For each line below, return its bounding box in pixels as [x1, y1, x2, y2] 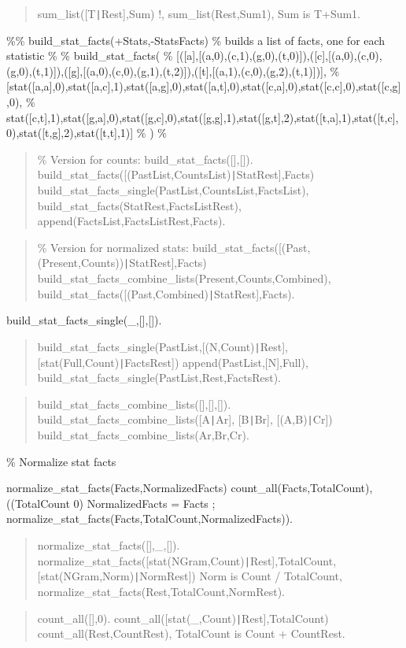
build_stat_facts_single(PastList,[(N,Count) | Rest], [37, 338, 289, 354]
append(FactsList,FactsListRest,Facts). [37, 213, 226, 229]
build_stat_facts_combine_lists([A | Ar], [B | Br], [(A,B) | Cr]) [37, 411, 333, 428]
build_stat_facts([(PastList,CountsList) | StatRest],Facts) [37, 166, 315, 183]
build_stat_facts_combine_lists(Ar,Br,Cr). [37, 427, 249, 443]
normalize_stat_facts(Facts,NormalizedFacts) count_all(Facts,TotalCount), [6, 480, 373, 496]
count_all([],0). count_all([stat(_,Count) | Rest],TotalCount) [37, 609, 329, 626]
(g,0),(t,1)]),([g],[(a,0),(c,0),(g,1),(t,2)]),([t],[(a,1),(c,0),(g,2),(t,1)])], [6, 62, 327, 79]
